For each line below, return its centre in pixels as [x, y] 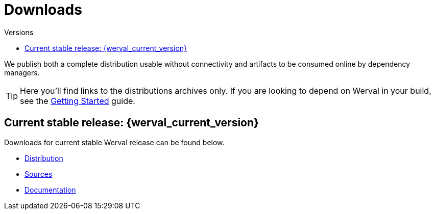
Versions [19, 32]
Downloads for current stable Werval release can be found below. [114, 142]
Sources [39, 174]
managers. [22, 72]
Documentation [50, 190]
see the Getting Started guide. [78, 101]
